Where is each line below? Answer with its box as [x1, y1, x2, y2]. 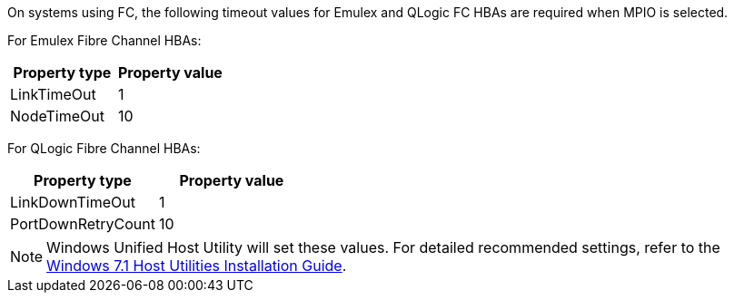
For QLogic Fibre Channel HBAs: [7, 140, 201, 156]
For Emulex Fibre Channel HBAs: [7, 33, 202, 48]
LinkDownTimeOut [10, 193, 135, 211]
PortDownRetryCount [10, 215, 155, 233]
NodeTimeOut [10, 107, 104, 125]
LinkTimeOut [10, 85, 96, 103]
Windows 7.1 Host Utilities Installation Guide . [46, 256, 347, 275]
